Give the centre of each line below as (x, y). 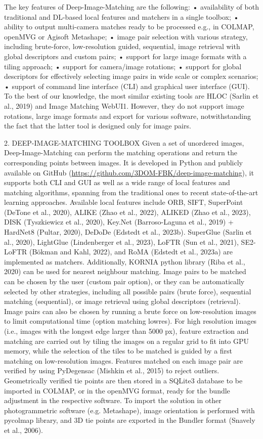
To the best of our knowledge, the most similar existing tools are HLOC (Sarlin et (131, 96)
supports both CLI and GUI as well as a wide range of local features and (117, 182)
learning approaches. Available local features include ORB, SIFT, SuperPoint (124, 202)
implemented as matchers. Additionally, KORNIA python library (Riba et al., (125, 261)
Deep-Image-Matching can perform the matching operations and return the (121, 152)
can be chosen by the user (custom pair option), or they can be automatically (124, 281)
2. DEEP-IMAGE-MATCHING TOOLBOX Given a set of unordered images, (124, 142)
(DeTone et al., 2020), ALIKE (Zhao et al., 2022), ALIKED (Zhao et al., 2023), (127, 212)
